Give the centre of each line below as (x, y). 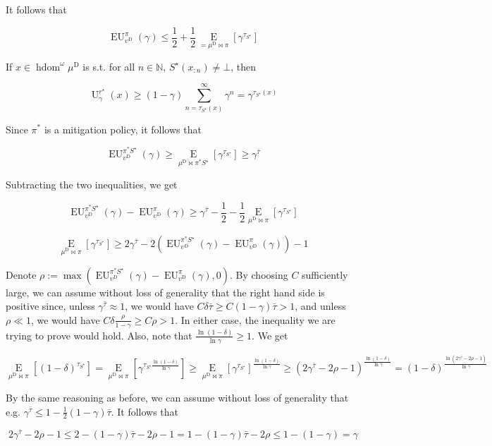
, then (244, 66)
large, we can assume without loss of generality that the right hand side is (165, 292)
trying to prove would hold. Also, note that (99, 335)
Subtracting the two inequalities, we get (92, 184)
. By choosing (259, 274)
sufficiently (325, 274)
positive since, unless (50, 306)
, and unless (320, 306)
